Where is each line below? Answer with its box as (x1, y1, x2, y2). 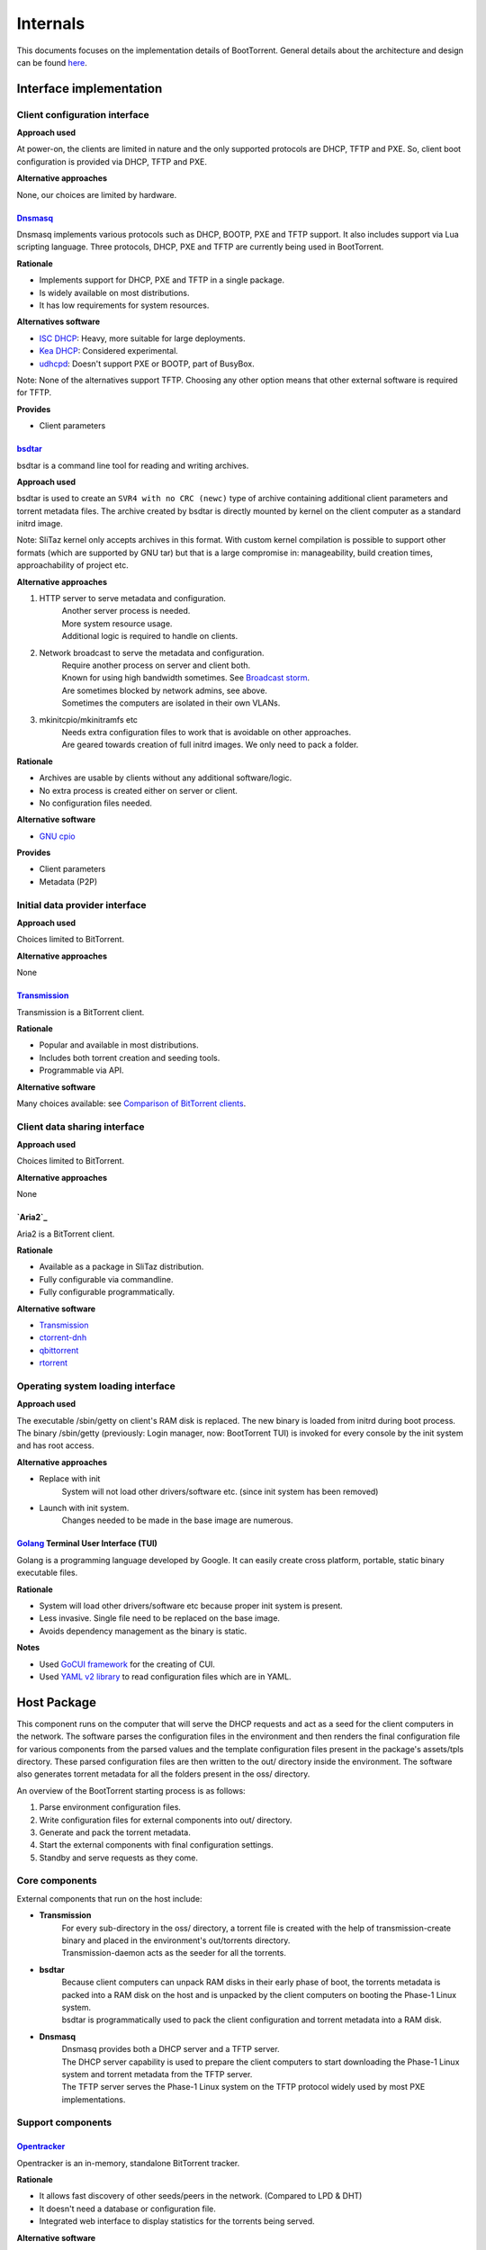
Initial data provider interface (16, 898, 148, 911)
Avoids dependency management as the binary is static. (39, 1625, 247, 1636)
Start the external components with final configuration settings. (39, 1840, 274, 1850)
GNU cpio (39, 831, 76, 841)
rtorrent (39, 1357, 67, 1368)
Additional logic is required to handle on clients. (61, 631, 238, 642)
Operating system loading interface (16, 1380, 175, 1392)
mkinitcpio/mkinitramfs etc (39, 714, 139, 724)
